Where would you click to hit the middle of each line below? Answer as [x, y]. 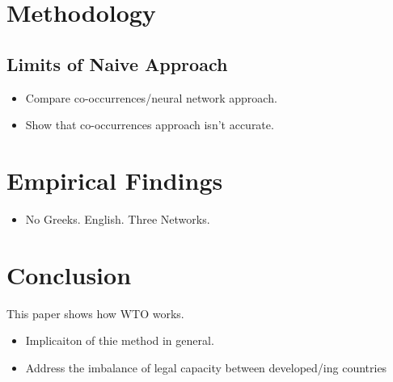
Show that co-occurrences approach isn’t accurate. [150, 125]
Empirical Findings [115, 180]
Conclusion [69, 274]
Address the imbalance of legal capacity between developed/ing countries [206, 367]
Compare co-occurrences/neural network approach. [151, 97]
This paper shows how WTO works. [95, 313]
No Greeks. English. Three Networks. [118, 218]
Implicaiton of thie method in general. [120, 340]
